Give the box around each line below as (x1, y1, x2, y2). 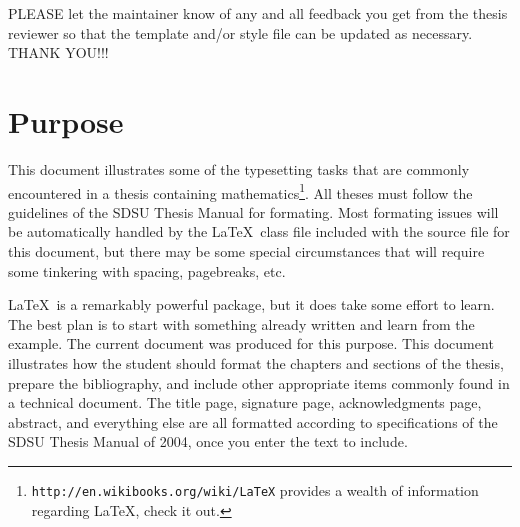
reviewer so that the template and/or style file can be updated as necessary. (8, 22, 473, 43)
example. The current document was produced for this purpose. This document (8, 333, 494, 354)
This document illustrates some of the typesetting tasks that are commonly (8, 158, 470, 179)
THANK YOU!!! (8, 42, 109, 63)
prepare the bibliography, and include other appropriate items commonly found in (8, 372, 510, 393)
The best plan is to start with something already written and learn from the (8, 313, 475, 334)
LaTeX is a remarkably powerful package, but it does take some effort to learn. (8, 294, 495, 315)
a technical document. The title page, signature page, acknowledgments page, (8, 392, 482, 413)
